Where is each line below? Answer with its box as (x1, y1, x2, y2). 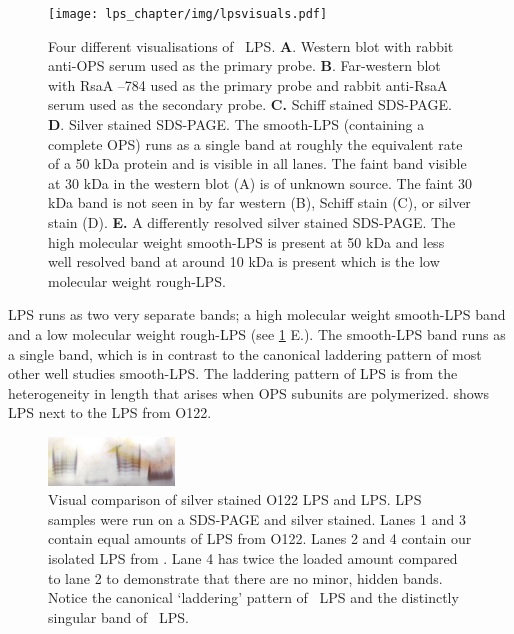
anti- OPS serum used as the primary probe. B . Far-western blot (48, 55, 441, 76)
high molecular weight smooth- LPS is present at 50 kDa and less (48, 231, 445, 252)
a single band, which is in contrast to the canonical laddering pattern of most (8, 343, 482, 364)
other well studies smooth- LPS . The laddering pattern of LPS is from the (8, 363, 458, 384)
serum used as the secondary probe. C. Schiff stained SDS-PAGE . (48, 94, 452, 115)
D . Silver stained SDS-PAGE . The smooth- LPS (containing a (48, 114, 425, 135)
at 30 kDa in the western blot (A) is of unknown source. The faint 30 (48, 172, 472, 193)
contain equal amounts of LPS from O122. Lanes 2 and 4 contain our (48, 528, 472, 549)
